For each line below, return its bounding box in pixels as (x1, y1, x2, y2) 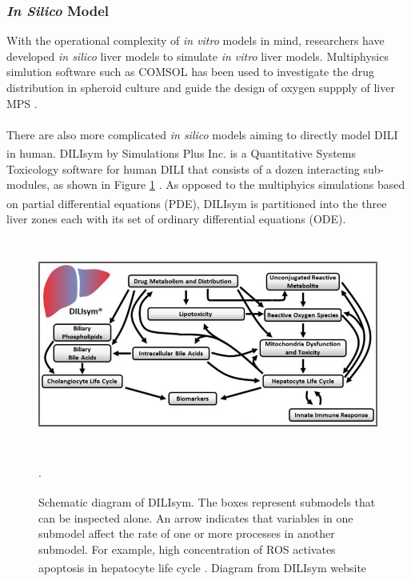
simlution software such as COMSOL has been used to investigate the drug (6, 63, 375, 80)
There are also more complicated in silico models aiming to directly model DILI (6, 126, 398, 142)
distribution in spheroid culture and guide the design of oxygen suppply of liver (6, 79, 395, 95)
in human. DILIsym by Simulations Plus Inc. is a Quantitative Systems (6, 145, 356, 162)
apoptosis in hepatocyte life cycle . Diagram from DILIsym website (38, 559, 367, 576)
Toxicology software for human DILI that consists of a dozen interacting (6, 160, 360, 177)
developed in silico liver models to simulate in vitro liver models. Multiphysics (6, 47, 389, 64)
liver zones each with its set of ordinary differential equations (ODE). (6, 210, 346, 227)
